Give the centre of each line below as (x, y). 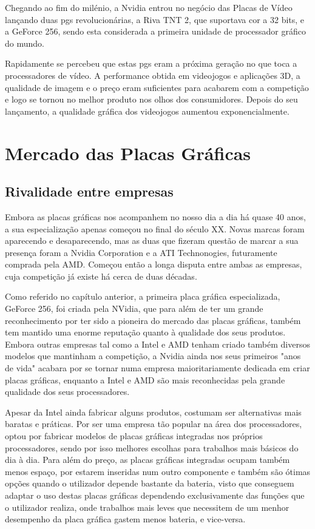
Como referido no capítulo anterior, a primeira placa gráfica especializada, (143, 296)
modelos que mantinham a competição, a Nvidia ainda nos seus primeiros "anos (153, 356)
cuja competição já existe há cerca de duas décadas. (101, 276)
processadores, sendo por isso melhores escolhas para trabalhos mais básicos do (152, 447)
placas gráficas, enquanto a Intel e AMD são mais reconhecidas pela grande (145, 379)
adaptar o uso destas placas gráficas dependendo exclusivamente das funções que (155, 495)
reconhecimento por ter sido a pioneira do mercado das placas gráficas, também (153, 320)
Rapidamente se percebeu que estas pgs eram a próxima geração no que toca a (151, 63)
